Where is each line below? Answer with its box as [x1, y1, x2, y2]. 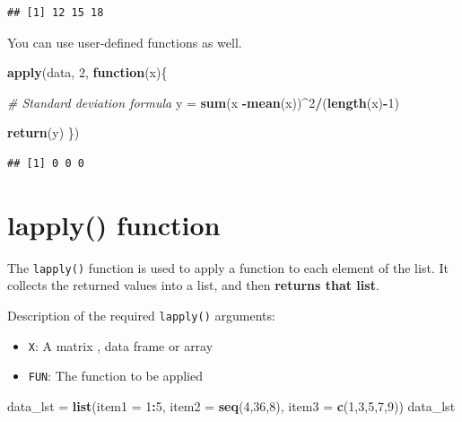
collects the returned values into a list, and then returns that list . [7, 276, 379, 295]
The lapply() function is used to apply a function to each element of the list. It [7, 258, 449, 277]
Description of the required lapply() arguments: [7, 305, 275, 324]
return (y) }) [7, 123, 80, 142]
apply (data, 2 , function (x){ [7, 63, 168, 82]
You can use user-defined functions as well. [7, 32, 242, 51]
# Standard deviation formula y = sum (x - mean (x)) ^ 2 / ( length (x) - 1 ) [7, 92, 399, 111]
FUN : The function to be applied [28, 366, 203, 385]
